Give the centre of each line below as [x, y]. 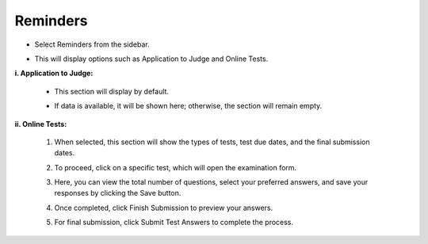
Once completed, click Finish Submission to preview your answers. [164, 208]
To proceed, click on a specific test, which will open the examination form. [176, 167]
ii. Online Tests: [41, 124]
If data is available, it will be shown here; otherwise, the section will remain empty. [188, 106]
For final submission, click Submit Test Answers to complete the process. [174, 223]
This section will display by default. [112, 91]
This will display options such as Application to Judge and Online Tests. [151, 59]
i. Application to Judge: [54, 73]
